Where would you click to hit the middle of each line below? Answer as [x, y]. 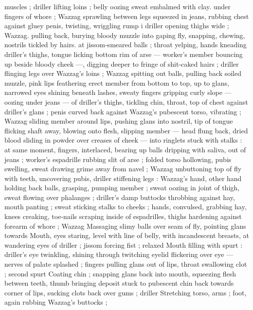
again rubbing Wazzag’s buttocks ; [56, 302]
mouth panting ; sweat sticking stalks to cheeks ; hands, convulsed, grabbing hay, [126, 207]
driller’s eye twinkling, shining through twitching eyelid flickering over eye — [119, 254]
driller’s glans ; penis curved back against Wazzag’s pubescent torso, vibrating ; [123, 111]
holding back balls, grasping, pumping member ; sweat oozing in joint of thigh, [122, 188]
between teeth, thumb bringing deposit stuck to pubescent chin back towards [119, 283]
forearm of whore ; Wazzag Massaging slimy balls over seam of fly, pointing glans [125, 226]
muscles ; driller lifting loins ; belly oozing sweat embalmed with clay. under [117, 6]
